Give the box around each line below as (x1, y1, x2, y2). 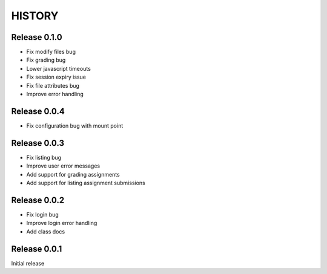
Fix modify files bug (26, 48, 76, 56)
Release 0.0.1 (11, 244, 62, 254)
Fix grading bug (26, 56, 66, 64)
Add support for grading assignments (26, 171, 121, 178)
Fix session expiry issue (26, 73, 86, 81)
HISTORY (11, 9, 59, 22)
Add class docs (26, 227, 65, 235)
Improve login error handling (26, 220, 97, 227)
